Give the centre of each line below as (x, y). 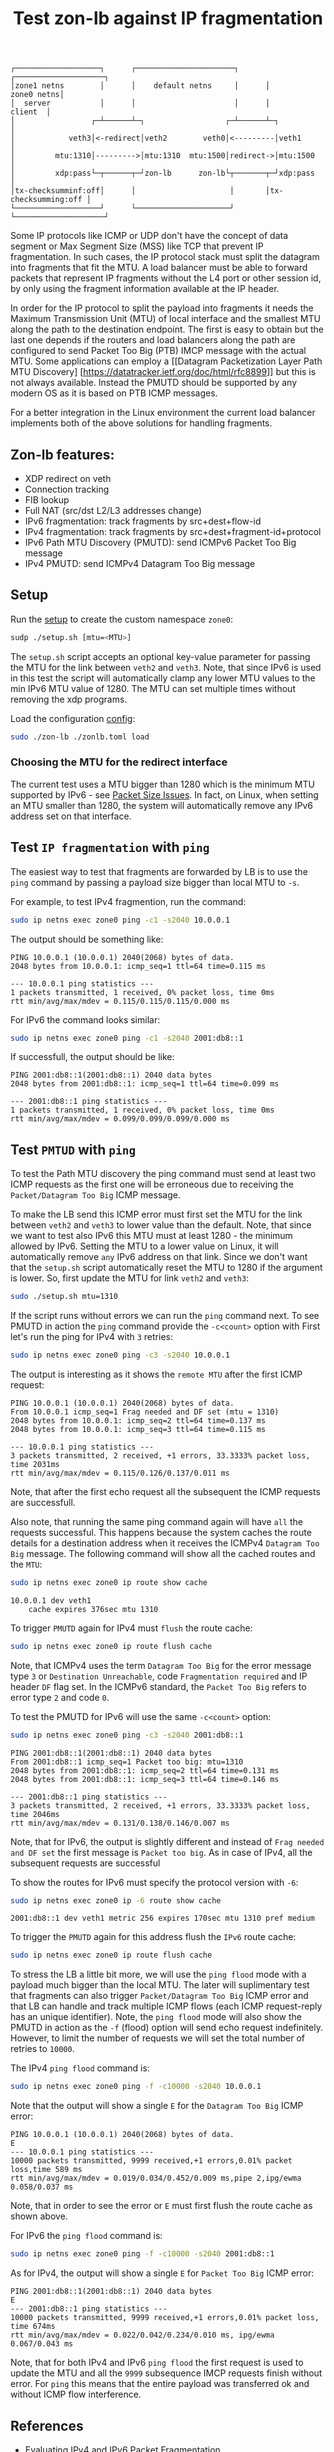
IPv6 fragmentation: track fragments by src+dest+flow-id (143, 521)
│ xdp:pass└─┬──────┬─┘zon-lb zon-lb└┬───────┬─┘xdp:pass (162, 173)
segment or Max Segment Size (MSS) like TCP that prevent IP (137, 246)
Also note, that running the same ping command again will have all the (156, 1521)
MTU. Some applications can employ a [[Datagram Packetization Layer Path (166, 361)
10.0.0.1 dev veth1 (51, 1600)
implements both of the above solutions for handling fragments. (141, 423)
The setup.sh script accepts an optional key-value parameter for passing (160, 656)
